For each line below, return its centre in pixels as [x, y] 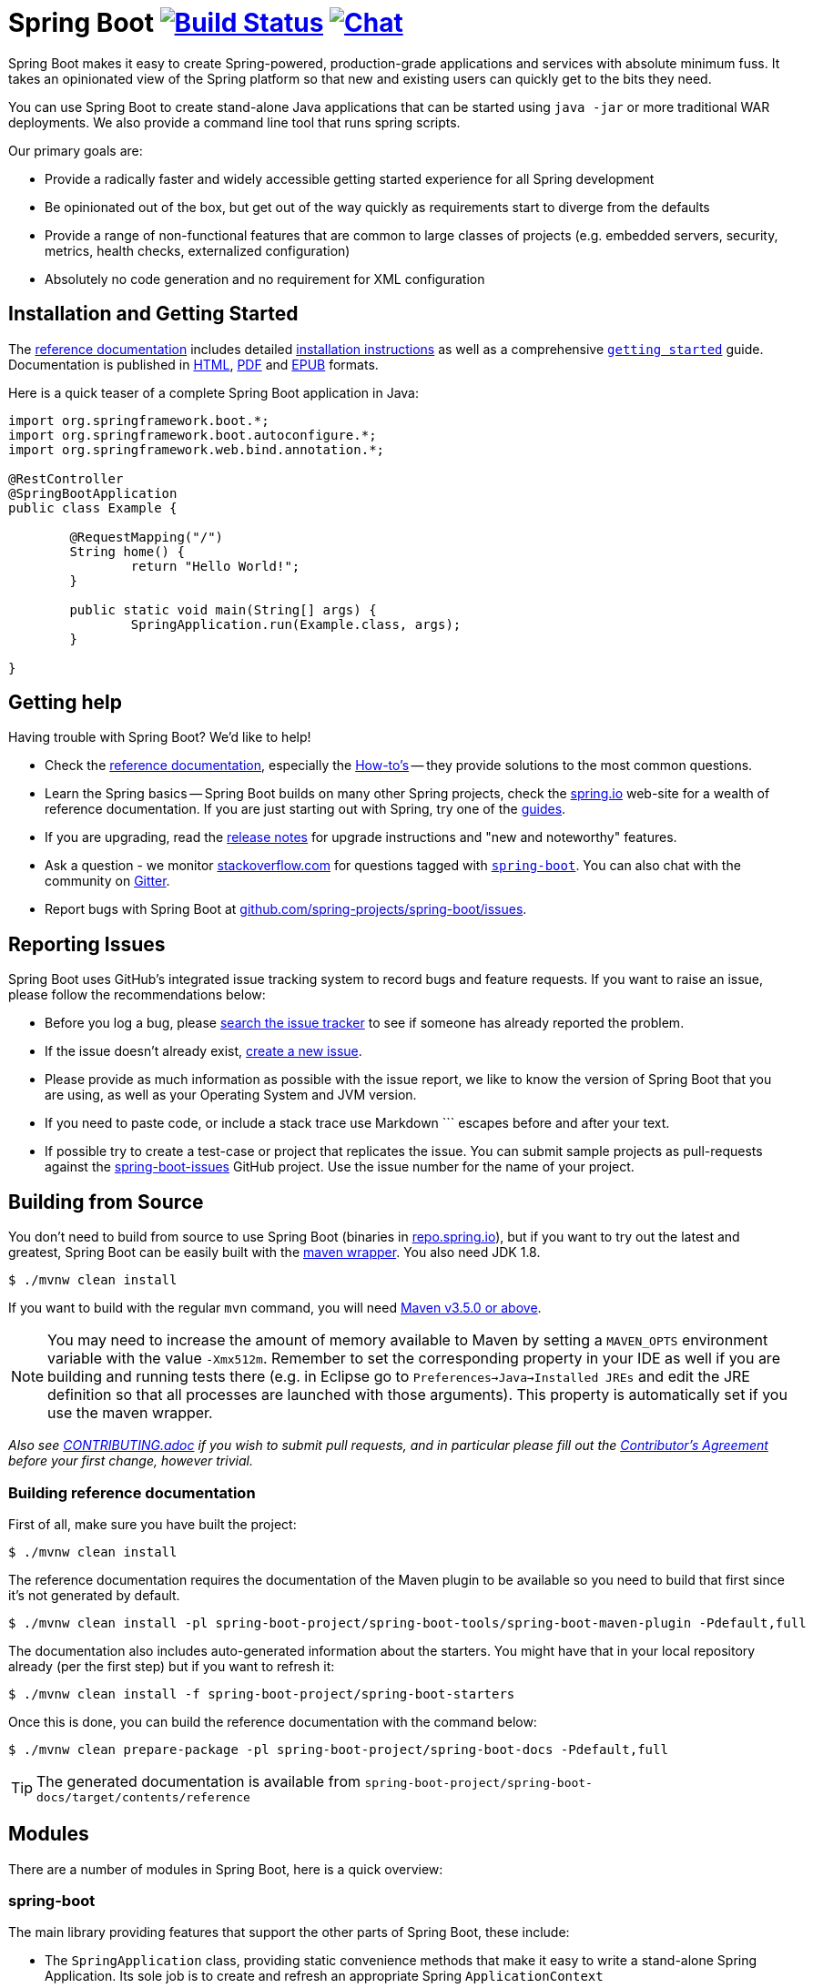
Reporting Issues [87, 944]
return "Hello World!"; [215, 566]
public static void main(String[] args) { [223, 609]
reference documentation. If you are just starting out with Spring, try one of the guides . [305, 809]
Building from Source [106, 1202]
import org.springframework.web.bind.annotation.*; [197, 449]
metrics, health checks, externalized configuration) [198, 250]
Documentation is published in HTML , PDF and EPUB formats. [193, 364]
